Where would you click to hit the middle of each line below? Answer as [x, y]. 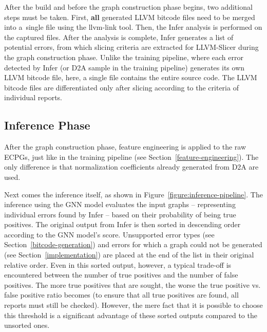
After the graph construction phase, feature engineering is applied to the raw [125, 147]
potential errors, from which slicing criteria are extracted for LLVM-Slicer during [131, 47]
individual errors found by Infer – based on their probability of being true [120, 214]
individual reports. [33, 97]
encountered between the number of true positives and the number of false [121, 275]
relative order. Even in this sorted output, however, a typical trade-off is [118, 264]
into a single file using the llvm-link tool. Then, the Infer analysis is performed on [133, 27]
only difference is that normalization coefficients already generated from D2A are [131, 167]
